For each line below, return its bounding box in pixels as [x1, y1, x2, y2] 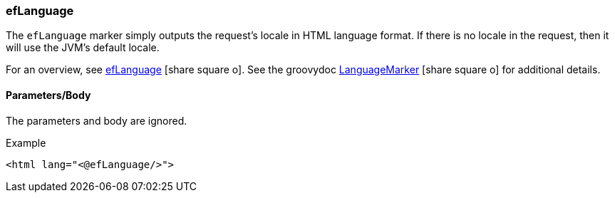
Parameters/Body [6, 88, 91, 101]
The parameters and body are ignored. [6, 114, 187, 127]
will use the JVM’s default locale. [6, 41, 160, 54]
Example [6, 136, 46, 149]
